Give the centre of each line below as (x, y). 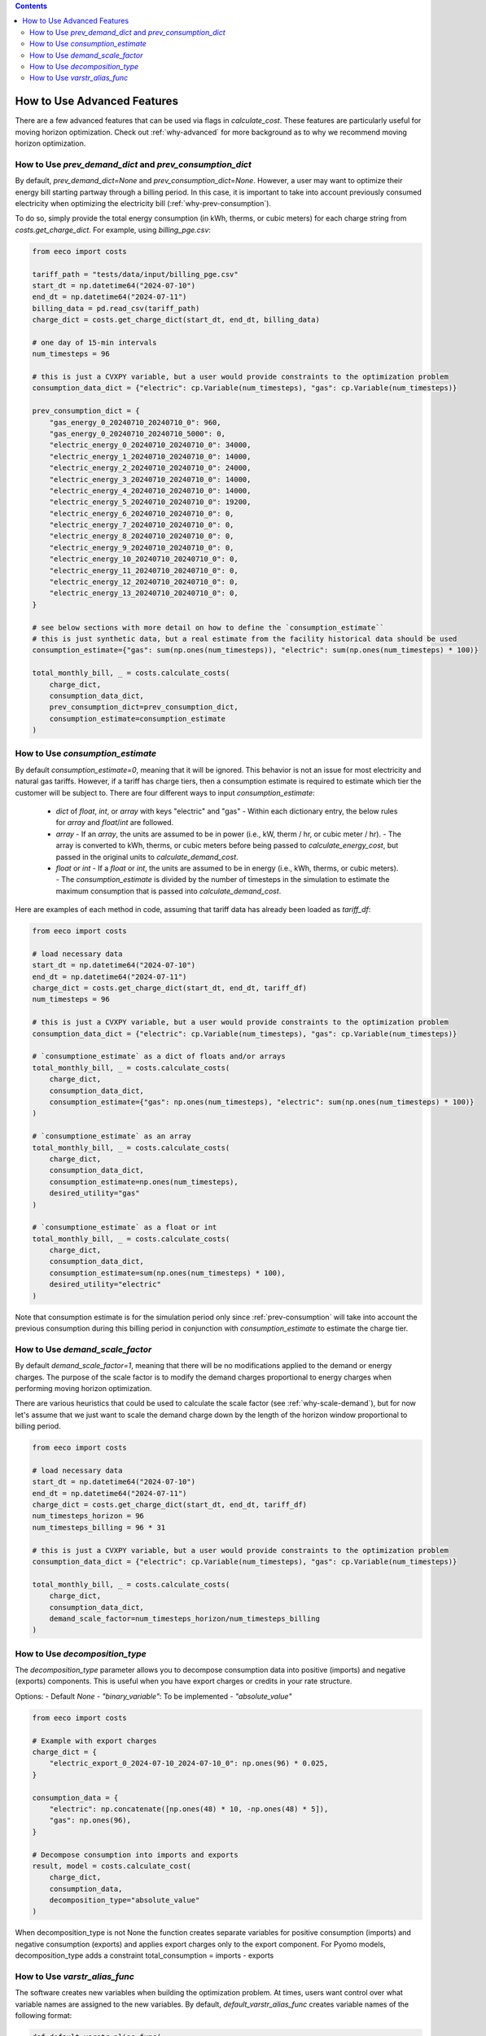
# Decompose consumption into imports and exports (136, 1854)
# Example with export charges (95, 1740)
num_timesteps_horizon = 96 (88, 1516)
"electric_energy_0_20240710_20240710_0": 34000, (150, 445)
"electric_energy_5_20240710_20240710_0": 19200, (150, 502)
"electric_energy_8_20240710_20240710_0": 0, (142, 536)
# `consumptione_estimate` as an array (112, 1136)
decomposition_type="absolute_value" (125, 1900)
